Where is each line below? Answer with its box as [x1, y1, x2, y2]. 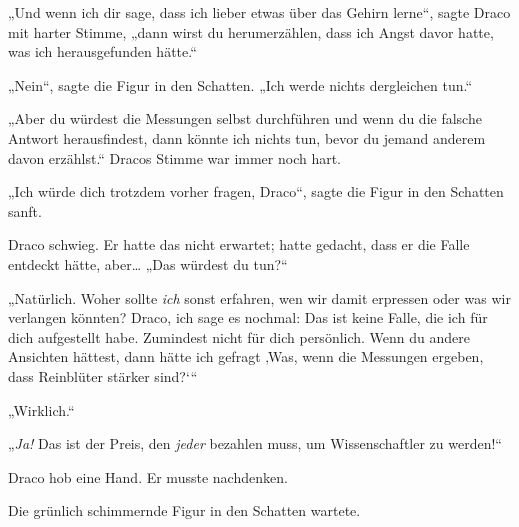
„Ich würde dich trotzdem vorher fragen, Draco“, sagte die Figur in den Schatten [8, 181, 504, 202]
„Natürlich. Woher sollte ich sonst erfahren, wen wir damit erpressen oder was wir [8, 287, 511, 308]
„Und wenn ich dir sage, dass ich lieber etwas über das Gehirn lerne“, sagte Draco [8, 2, 511, 22]
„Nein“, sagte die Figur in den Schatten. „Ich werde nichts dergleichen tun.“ [8, 74, 473, 95]
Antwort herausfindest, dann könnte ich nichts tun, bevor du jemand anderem [8, 127, 486, 148]
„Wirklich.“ [8, 399, 75, 420]
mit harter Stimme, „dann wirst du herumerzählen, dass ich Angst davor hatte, [8, 21, 494, 42]
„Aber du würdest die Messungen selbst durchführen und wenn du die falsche [8, 108, 482, 129]
